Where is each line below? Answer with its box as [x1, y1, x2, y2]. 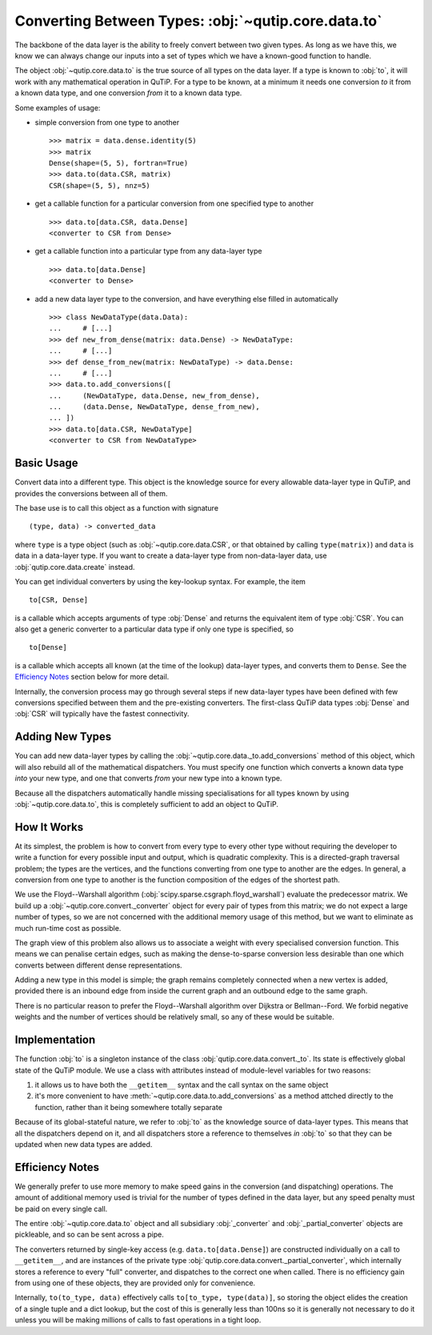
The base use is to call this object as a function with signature [14, 503, 219, 512]
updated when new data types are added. [14, 1139, 153, 1149]
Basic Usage [14, 456, 78, 470]
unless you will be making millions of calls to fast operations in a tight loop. [14, 1315, 262, 1325]
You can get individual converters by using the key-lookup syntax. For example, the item [14, 576, 306, 586]
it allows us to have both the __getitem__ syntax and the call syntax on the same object [34, 1080, 329, 1089]
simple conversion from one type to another [34, 117, 180, 127]
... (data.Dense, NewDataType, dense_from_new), [49, 403, 260, 411]
